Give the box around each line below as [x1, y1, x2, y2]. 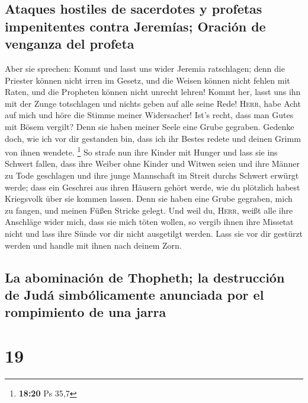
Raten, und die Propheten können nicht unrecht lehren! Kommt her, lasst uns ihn [5, 85, 301, 98]
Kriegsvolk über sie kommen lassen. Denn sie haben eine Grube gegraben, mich [5, 192, 293, 205]
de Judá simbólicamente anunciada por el [5, 285, 264, 303]
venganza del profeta [5, 34, 134, 53]
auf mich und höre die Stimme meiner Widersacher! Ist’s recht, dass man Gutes [5, 109, 294, 121]
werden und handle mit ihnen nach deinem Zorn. [5, 239, 182, 251]
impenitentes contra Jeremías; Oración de [5, 17, 266, 35]
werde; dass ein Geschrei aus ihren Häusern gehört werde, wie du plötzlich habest [5, 180, 300, 193]
